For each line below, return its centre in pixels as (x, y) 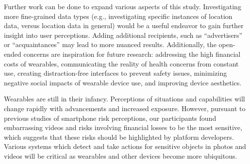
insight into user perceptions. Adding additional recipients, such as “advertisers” (123, 35)
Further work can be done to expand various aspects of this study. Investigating (123, 6)
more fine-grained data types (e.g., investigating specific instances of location (118, 16)
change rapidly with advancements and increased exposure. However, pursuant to (125, 108)
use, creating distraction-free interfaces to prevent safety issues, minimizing (116, 73)
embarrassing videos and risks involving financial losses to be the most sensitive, (123, 127)
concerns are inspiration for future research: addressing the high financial (132, 54)
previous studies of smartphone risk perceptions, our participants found (110, 118)
